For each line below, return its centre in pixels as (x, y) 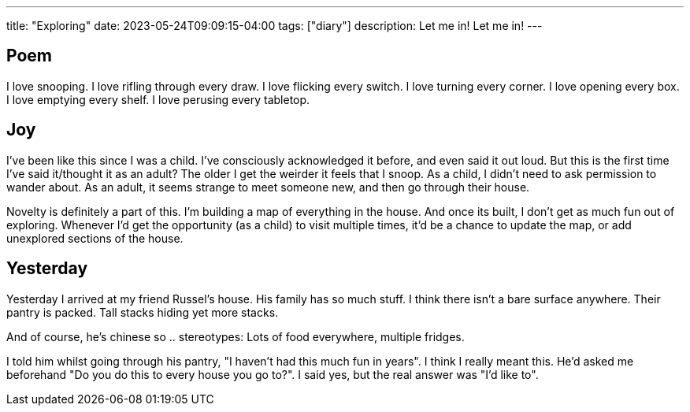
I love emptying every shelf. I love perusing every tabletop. (158, 99)
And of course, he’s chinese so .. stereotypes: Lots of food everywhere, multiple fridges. (236, 336)
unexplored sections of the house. (95, 238)
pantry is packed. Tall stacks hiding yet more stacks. (143, 312)
